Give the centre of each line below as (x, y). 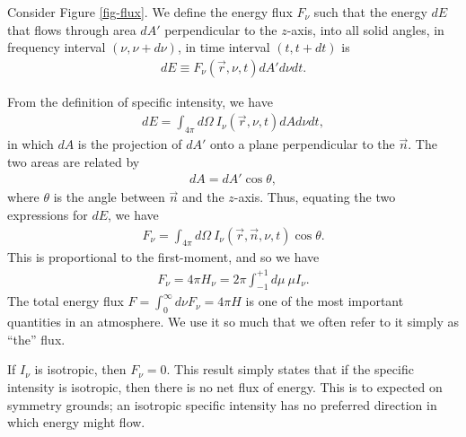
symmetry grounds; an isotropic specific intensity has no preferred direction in (222, 404)
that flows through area (72, 29)
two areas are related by (74, 161)
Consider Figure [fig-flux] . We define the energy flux (150, 12)
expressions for (48, 215)
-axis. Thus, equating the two (315, 197)
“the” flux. (36, 339)
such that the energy (370, 12)
